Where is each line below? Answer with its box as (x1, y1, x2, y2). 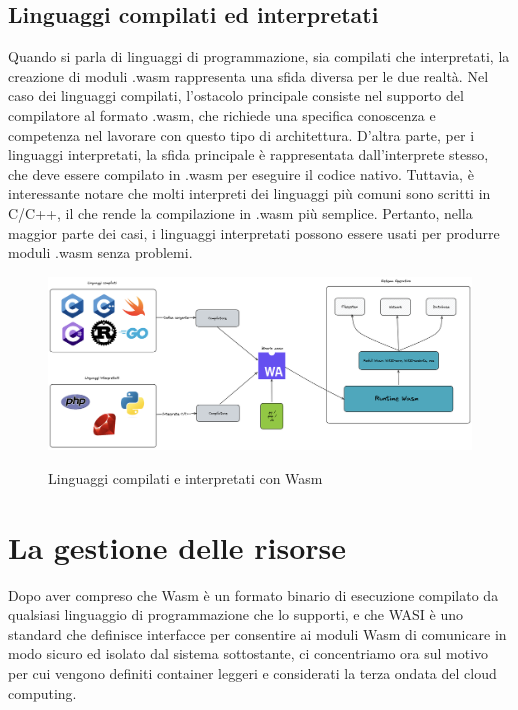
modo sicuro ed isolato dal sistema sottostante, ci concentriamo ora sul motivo (8, 643, 489, 664)
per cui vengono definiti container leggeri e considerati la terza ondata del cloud (8, 662, 497, 683)
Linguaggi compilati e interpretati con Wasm (48, 467, 323, 488)
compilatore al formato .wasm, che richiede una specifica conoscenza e (8, 104, 436, 125)
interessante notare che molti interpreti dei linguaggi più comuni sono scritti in (8, 183, 491, 204)
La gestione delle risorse (8, 526, 346, 567)
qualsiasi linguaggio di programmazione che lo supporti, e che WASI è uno (8, 604, 463, 625)
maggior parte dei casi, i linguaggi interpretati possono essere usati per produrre (8, 222, 500, 243)
